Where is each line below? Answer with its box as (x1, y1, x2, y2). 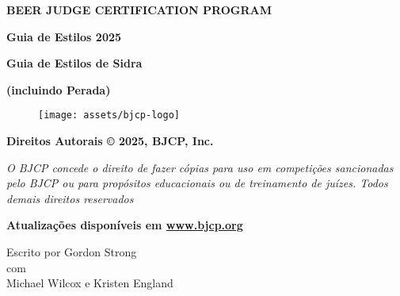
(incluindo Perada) (6, 81, 111, 98)
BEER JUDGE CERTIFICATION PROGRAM (6, 2, 272, 17)
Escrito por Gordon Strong (6, 244, 137, 259)
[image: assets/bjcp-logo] (38, 110, 180, 121)
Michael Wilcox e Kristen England (6, 275, 173, 291)
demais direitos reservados (6, 190, 134, 206)
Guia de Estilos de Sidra (6, 55, 143, 71)
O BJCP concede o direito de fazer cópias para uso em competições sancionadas (6, 159, 394, 175)
